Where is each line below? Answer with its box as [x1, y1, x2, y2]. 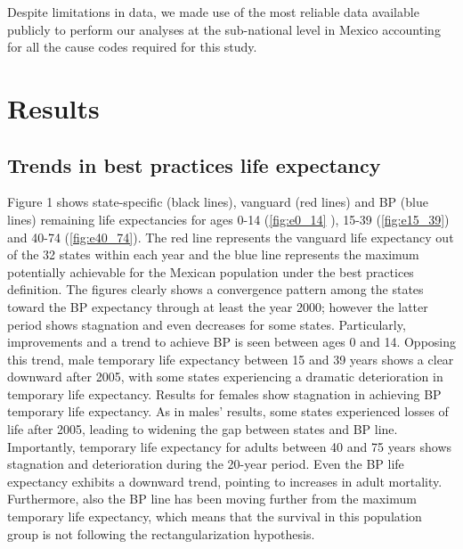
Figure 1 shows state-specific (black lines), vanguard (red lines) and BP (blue [7, 193, 428, 211]
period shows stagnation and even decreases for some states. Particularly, [7, 315, 406, 333]
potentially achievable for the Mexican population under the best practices [7, 262, 414, 281]
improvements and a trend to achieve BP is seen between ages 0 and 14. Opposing [7, 332, 457, 351]
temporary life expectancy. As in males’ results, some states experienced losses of [7, 402, 449, 421]
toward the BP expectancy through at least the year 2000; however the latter [7, 297, 428, 315]
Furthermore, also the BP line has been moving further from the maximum [7, 489, 417, 508]
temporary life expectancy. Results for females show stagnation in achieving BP [7, 384, 442, 403]
